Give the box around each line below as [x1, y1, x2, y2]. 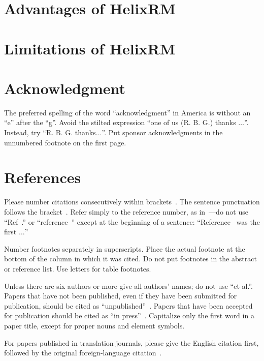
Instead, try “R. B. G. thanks [4, 127, 96, 138]
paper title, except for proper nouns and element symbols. [4, 320, 185, 330]
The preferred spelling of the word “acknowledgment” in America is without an [4, 107, 251, 117]
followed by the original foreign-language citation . [4, 347, 162, 358]
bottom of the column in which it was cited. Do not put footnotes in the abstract [4, 253, 257, 264]
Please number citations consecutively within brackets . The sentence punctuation [4, 196, 260, 207]
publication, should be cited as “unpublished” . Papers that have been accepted [4, 300, 253, 311]
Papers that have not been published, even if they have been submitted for [4, 290, 237, 301]
